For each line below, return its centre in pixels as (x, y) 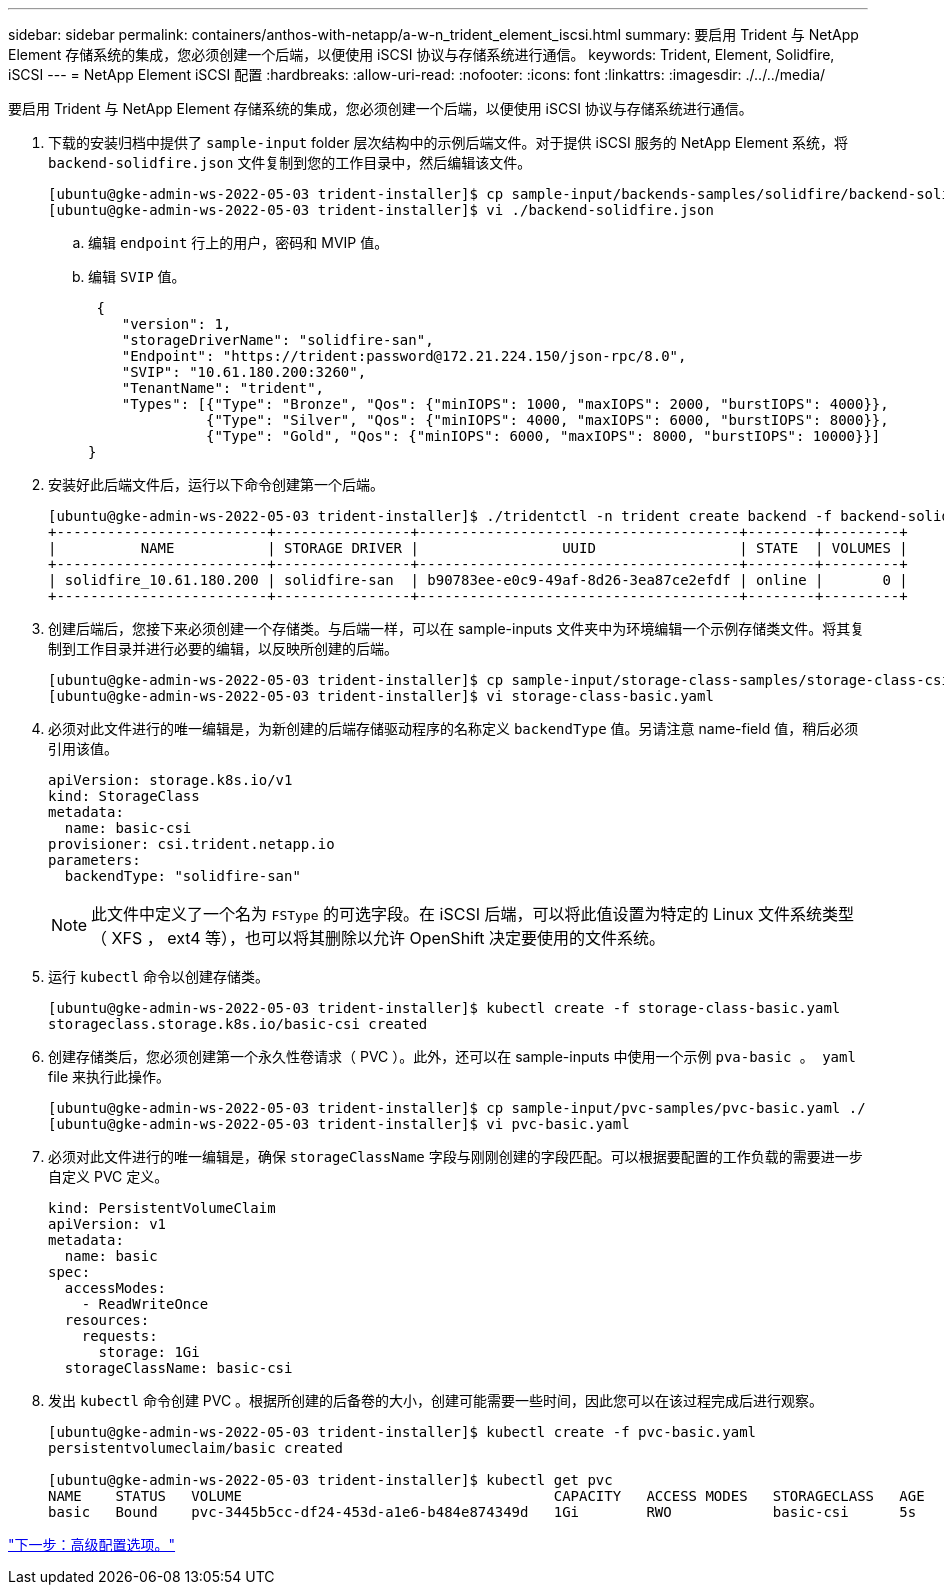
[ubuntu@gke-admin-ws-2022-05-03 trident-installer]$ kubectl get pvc (330, 1480)
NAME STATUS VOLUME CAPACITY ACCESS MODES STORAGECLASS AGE (486, 1496)
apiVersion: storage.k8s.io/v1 (170, 780)
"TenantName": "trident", (223, 388)
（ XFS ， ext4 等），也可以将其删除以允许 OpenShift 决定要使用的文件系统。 (378, 938)
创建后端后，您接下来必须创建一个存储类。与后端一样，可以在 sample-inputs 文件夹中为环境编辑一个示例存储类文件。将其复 (456, 628)
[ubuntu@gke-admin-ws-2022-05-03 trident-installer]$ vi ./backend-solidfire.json (381, 210)
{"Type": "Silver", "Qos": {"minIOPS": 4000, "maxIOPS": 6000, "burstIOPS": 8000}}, (547, 420)
